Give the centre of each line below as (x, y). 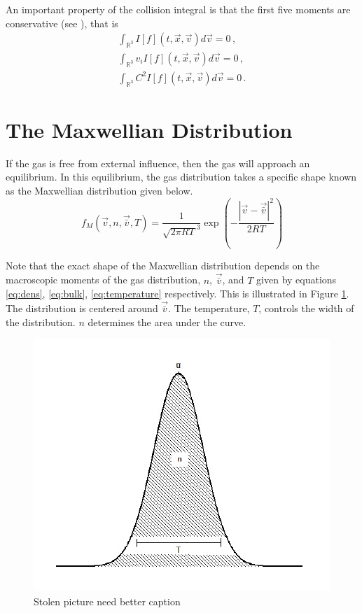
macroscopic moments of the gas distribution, (103, 280)
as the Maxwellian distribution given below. (99, 190)
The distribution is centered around (82, 308)
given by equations (297, 280)
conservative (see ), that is (62, 23)
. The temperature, (209, 308)
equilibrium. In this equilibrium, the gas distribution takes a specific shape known (181, 177)
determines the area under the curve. (167, 322)
